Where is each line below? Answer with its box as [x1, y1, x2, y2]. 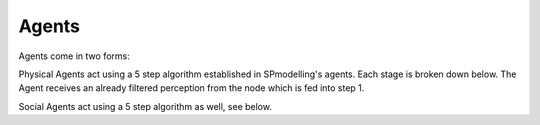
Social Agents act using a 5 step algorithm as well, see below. [18, 100, 272, 112]
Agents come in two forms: [18, 50, 130, 62]
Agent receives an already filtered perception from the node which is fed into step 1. [18, 82, 365, 94]
